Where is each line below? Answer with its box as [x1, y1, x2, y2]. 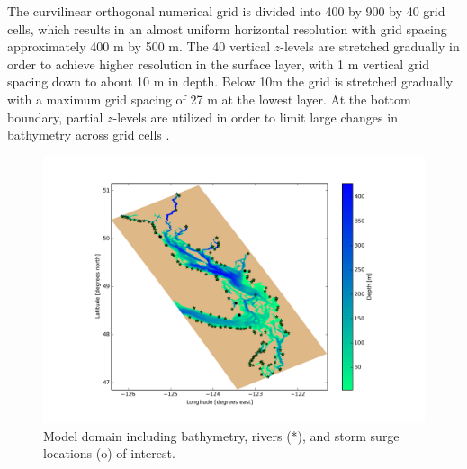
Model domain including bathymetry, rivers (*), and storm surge [43, 426, 400, 445]
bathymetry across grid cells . [7, 125, 170, 144]
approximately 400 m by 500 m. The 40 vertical [7, 37, 271, 56]
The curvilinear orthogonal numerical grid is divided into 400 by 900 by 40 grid [7, 2, 445, 20]
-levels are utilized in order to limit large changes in [112, 107, 398, 126]
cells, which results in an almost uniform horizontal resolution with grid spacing [7, 19, 447, 38]
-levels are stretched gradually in [280, 37, 460, 56]
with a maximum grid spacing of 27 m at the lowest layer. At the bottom [7, 89, 411, 108]
